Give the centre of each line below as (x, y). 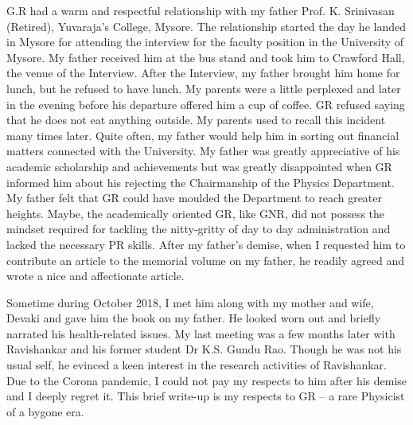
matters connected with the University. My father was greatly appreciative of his (203, 151)
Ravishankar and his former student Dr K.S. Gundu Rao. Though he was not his (204, 349)
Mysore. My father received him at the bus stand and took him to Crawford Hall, (206, 57)
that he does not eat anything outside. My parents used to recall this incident (196, 120)
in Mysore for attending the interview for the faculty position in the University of (205, 42)
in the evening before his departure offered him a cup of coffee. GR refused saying (206, 104)
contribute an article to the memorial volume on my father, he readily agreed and (205, 260)
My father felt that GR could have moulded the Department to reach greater (195, 198)
